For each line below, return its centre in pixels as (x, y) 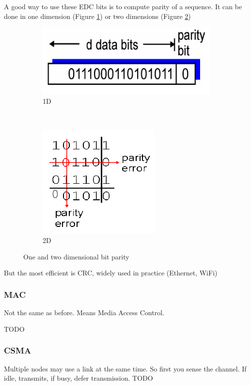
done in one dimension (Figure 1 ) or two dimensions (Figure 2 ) (97, 16)
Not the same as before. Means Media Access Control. (84, 313)
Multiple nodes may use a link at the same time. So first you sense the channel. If (125, 368)
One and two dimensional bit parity (76, 256)
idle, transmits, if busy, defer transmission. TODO (78, 378)
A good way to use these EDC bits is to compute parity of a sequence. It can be (123, 6)
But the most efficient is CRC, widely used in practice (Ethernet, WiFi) (111, 273)
